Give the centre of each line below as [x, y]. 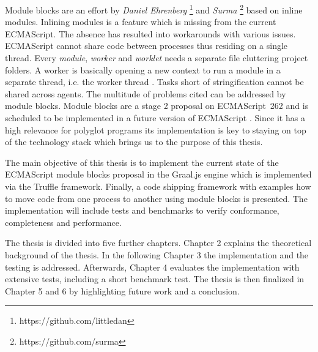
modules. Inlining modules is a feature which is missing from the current [141, 22]
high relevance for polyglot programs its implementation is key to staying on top [156, 129]
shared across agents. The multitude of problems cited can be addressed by [146, 93]
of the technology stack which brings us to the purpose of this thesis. [134, 142]
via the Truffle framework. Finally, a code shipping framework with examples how [158, 186]
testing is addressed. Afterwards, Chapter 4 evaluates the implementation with [152, 267]
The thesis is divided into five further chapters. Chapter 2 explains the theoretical [158, 243]
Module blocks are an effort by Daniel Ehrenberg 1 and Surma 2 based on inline [154, 9]
